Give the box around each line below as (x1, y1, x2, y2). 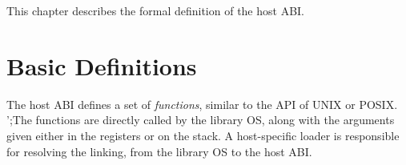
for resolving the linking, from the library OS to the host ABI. (6, 143, 312, 159)
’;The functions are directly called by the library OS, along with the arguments (6, 111, 395, 128)
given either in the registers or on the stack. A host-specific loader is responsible (6, 127, 400, 143)
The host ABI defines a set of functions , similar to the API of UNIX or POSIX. (6, 95, 398, 112)
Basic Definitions (6, 49, 197, 82)
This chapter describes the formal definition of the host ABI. (6, 2, 305, 18)
